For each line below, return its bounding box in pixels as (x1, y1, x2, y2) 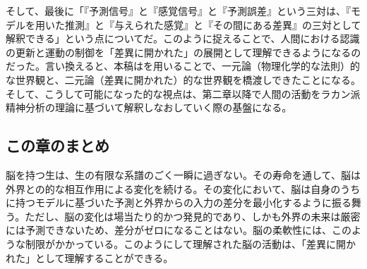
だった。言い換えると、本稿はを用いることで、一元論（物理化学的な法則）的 (6, 58, 361, 73)
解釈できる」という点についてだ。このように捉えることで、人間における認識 (6, 31, 360, 46)
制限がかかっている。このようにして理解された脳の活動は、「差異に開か (25, 236, 356, 251)
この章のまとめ (6, 134, 109, 156)
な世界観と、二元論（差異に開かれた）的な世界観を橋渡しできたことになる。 (6, 72, 361, 87)
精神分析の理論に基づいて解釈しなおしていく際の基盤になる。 (6, 100, 292, 115)
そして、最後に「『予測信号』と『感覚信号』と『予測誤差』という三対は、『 (6, 4, 351, 18)
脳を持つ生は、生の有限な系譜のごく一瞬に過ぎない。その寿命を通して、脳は (6, 167, 361, 182)
